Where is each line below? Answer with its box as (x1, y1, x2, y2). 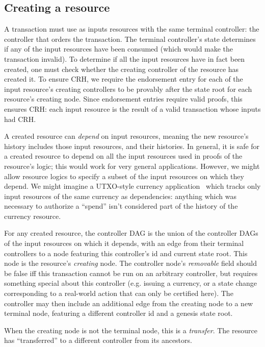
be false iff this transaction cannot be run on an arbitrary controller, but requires (4, 267, 258, 278)
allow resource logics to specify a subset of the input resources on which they (4, 170, 244, 181)
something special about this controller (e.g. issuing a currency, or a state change (4, 278, 257, 288)
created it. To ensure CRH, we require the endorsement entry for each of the (4, 73, 243, 84)
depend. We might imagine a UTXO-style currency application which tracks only (4, 181, 261, 191)
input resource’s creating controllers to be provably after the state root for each (4, 83, 252, 94)
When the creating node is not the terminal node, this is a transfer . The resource (4, 325, 257, 335)
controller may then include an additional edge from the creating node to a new (4, 298, 253, 308)
